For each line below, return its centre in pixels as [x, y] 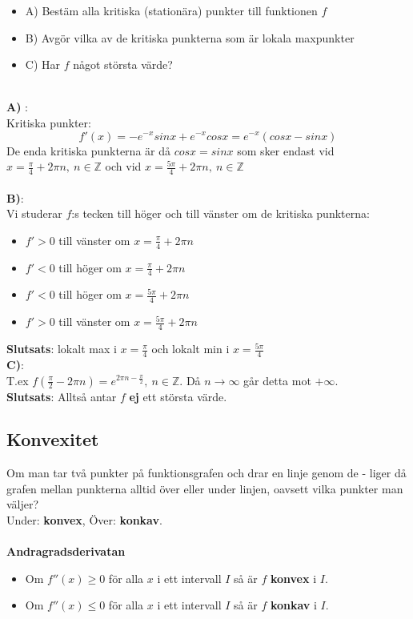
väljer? [23, 504]
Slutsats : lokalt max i [62, 349]
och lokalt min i [190, 349]
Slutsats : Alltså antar [62, 396]
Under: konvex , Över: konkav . [84, 520]
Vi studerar [34, 213]
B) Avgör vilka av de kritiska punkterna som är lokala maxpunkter [190, 37]
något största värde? [123, 64]
